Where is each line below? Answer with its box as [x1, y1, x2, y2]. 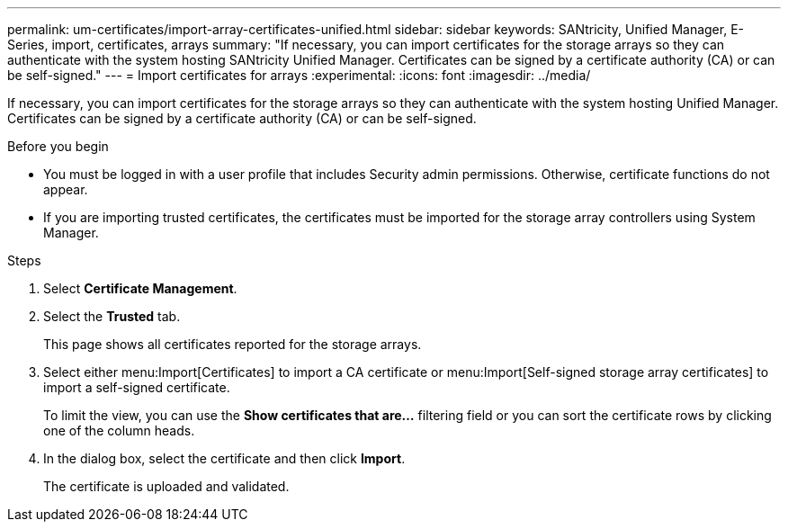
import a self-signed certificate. [43, 380, 230, 395]
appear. [43, 182, 88, 197]
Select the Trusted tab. [43, 309, 181, 324]
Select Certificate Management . [43, 281, 237, 296]
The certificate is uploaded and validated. [43, 479, 290, 494]
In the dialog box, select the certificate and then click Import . [43, 451, 406, 466]
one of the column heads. [43, 423, 195, 438]
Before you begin [7, 139, 109, 154]
